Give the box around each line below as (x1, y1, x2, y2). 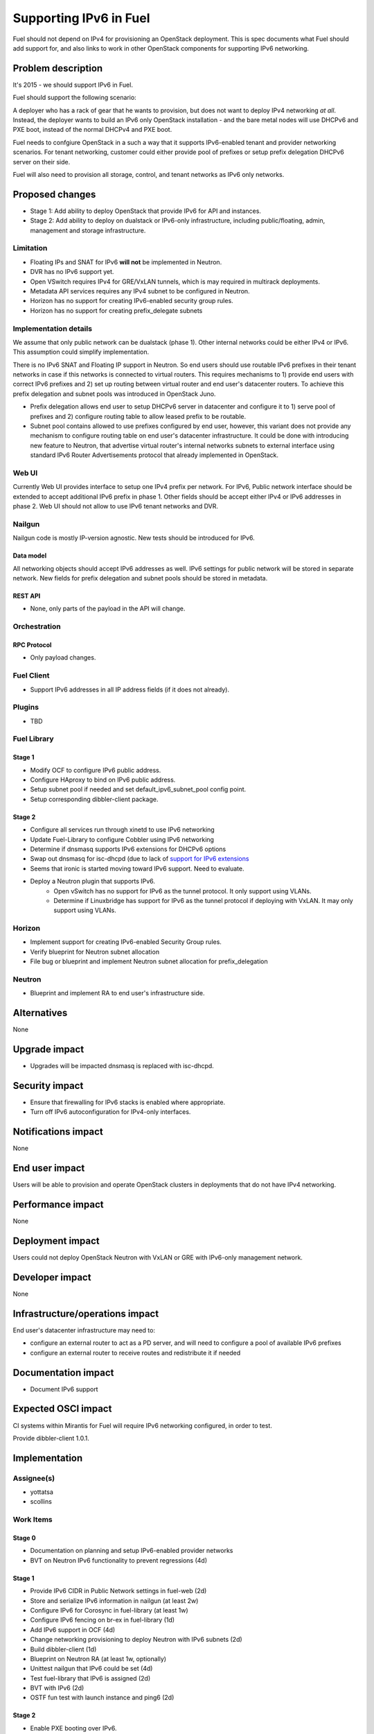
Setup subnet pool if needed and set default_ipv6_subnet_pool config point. (30, 785, 247, 793)
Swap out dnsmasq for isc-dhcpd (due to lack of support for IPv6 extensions (30, 855, 249, 863)
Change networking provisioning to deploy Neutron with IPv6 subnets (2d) (30, 1636, 242, 1644)
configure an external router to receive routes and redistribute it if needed (30, 1348, 241, 1357)
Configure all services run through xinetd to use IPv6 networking (30, 825, 215, 834)
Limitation (12, 243, 48, 253)
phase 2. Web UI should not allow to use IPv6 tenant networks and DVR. (12, 502, 218, 510)
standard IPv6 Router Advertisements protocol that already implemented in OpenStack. (30, 451, 278, 459)
